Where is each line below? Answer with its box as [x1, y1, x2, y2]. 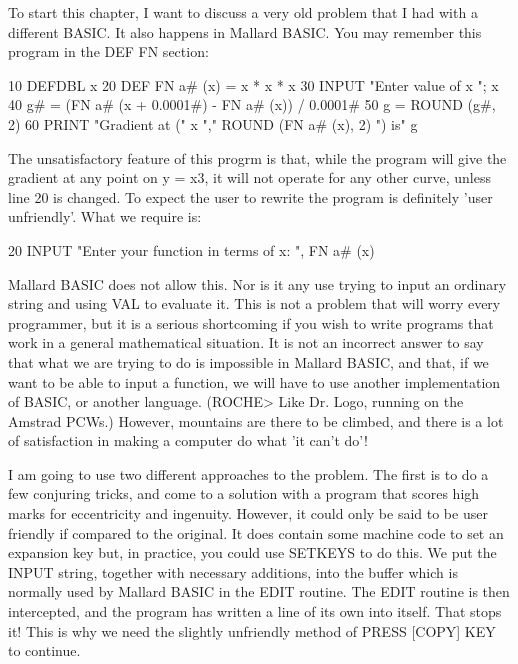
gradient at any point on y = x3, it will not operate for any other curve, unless [8, 167, 491, 188]
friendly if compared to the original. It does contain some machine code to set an [8, 522, 504, 543]
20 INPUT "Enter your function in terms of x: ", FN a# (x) [8, 239, 375, 260]
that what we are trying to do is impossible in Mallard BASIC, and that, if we [8, 351, 489, 372]
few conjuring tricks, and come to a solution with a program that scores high [8, 483, 480, 504]
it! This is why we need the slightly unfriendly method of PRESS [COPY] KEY [8, 620, 496, 641]
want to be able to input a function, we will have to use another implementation [8, 371, 501, 392]
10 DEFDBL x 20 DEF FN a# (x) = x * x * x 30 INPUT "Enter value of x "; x [8, 74, 499, 95]
